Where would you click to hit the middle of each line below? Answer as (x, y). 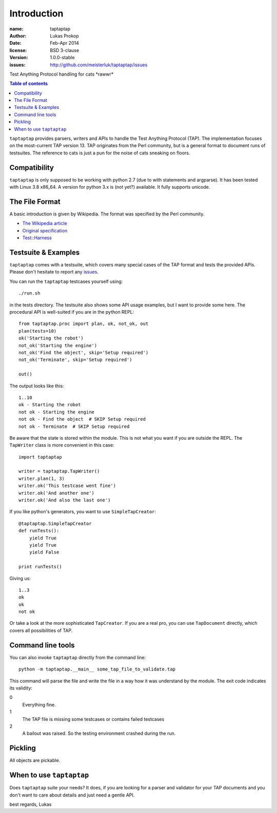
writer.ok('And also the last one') (65, 500)
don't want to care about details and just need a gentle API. (72, 795)
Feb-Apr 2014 (64, 43)
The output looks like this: (37, 386)
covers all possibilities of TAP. (41, 630)
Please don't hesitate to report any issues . (54, 272)
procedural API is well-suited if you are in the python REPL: (72, 312)
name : (16, 29)
